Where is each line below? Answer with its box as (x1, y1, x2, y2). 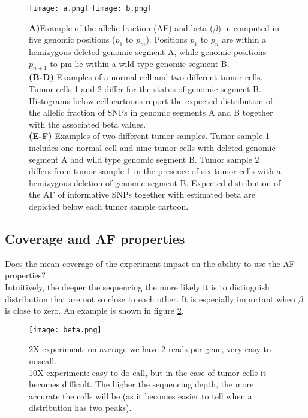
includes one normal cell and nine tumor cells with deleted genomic (29, 141, 276, 153)
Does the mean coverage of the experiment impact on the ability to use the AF (5, 257, 295, 269)
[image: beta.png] (29, 325, 102, 334)
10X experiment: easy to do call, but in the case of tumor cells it (29, 366, 267, 378)
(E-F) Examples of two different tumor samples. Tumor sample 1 (29, 129, 270, 142)
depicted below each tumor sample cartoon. (29, 199, 189, 212)
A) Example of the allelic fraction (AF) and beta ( (29, 21, 213, 34)
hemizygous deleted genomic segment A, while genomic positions (29, 46, 267, 58)
